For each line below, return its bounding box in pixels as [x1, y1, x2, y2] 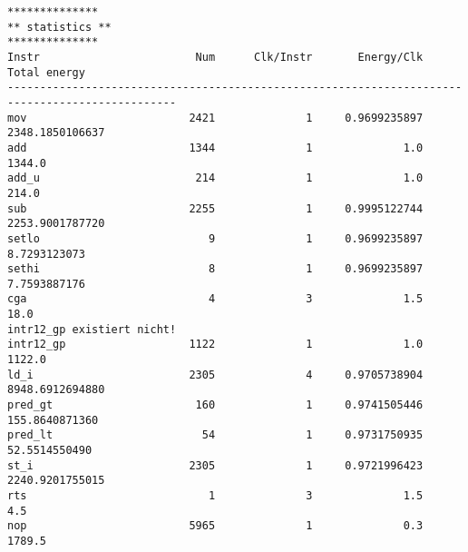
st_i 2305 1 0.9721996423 [7, 458, 424, 472]
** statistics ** [7, 20, 112, 34]
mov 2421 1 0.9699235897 [7, 111, 424, 124]
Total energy [7, 65, 85, 79]
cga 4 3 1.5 [7, 292, 424, 306]
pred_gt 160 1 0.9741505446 [7, 399, 424, 412]
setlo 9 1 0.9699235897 [7, 232, 424, 245]
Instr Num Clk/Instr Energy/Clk [7, 50, 424, 64]
